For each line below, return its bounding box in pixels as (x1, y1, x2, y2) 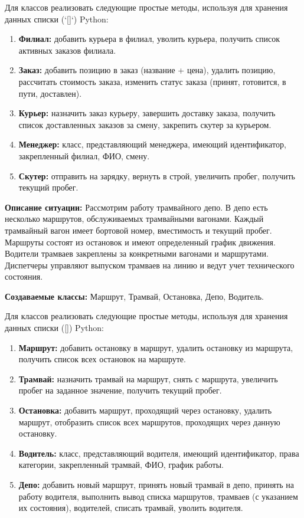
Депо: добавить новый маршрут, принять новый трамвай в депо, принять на (18, 478, 294, 490)
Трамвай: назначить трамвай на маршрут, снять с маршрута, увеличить (18, 372, 278, 385)
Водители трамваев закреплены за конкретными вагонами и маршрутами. (5, 247, 269, 260)
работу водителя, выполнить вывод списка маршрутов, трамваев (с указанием (18, 490, 298, 502)
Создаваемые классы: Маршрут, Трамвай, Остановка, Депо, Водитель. (5, 290, 264, 302)
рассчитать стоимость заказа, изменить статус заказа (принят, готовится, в (18, 75, 286, 87)
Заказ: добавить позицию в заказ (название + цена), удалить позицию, (18, 64, 276, 76)
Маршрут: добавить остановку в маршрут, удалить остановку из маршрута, (18, 341, 293, 353)
